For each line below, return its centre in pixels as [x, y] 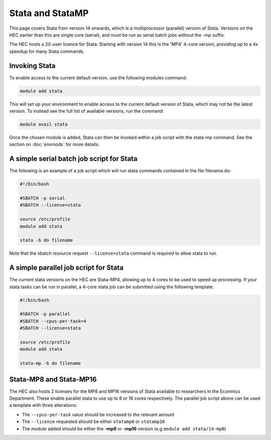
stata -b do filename [46, 240]
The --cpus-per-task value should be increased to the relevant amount [98, 414]
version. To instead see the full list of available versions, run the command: [87, 111]
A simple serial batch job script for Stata [73, 159]
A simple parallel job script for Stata [66, 268]
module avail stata [44, 124]
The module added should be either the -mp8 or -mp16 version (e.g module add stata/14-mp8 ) [124, 428]
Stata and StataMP [49, 13]
